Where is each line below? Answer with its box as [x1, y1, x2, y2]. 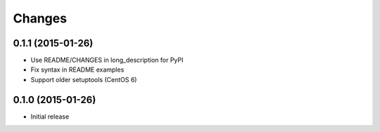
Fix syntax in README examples [30, 65, 125, 74]
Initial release [30, 112, 70, 121]
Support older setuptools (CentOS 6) [30, 75, 137, 84]
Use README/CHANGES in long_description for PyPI [30, 56, 184, 65]
